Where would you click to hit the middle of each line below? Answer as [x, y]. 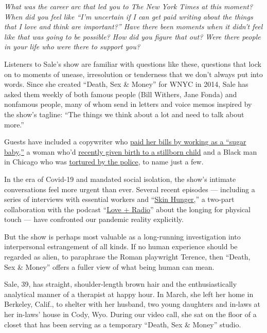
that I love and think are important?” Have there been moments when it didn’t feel [133, 26]
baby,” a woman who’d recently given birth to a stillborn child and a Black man [131, 151]
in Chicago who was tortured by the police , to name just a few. [104, 162]
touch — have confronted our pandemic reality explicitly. [94, 219]
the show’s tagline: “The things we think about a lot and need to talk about [124, 114]
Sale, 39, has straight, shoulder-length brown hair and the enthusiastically [121, 284]
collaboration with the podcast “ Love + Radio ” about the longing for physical [128, 209]
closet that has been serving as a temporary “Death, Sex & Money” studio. [123, 324]
